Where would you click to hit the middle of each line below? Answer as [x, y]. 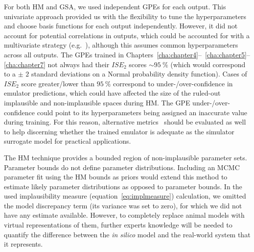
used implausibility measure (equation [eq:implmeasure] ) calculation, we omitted [125, 196]
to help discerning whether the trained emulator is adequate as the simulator [119, 131]
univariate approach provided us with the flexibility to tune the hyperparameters [125, 16]
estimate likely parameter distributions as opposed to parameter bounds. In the [123, 186]
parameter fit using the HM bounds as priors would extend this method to [116, 177]
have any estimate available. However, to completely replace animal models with [124, 215]
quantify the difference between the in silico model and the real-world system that [127, 234]
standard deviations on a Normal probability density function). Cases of [139, 74]
